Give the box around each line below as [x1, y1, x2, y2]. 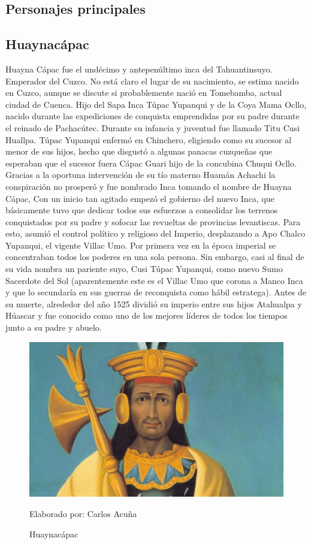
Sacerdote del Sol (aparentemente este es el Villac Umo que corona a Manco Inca [5, 274, 303, 286]
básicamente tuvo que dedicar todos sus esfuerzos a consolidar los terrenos [5, 204, 278, 216]
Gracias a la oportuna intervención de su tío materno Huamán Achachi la [5, 168, 276, 181]
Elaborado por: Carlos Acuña [29, 507, 137, 520]
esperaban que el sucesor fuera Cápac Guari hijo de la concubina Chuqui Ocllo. [5, 156, 297, 169]
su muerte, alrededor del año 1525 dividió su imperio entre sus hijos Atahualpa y [5, 297, 302, 310]
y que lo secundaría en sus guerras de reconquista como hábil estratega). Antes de [5, 286, 306, 298]
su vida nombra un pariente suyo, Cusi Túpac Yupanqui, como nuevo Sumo [5, 262, 283, 275]
